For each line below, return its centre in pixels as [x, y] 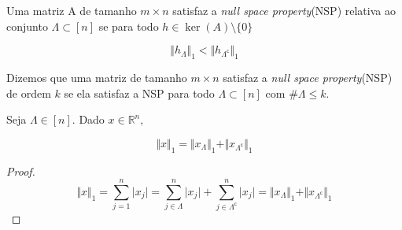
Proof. [21, 171]
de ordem [29, 93]
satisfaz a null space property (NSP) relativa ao [284, 10]
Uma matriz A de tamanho [72, 10]
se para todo [129, 26]
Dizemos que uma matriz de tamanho [97, 77]
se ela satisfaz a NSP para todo [139, 93]
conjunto [27, 26]
